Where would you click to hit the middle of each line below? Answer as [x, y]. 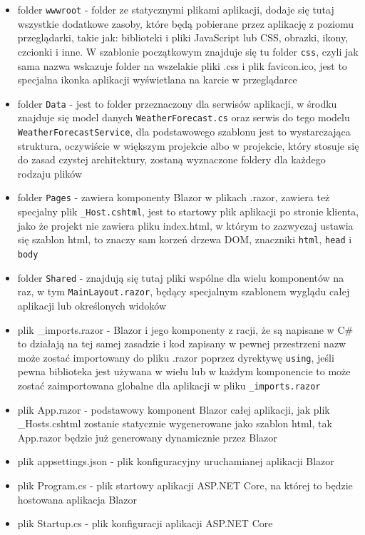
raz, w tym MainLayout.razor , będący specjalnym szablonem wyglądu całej [184, 291]
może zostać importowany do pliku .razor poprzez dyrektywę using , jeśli [176, 357]
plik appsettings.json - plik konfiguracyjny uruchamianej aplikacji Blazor [176, 461]
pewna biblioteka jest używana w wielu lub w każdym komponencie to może [184, 371]
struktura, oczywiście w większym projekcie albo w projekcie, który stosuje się [188, 145]
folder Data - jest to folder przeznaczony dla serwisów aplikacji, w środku [177, 103]
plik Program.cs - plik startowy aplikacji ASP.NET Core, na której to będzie [185, 485]
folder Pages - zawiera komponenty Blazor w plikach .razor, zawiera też [174, 197]
